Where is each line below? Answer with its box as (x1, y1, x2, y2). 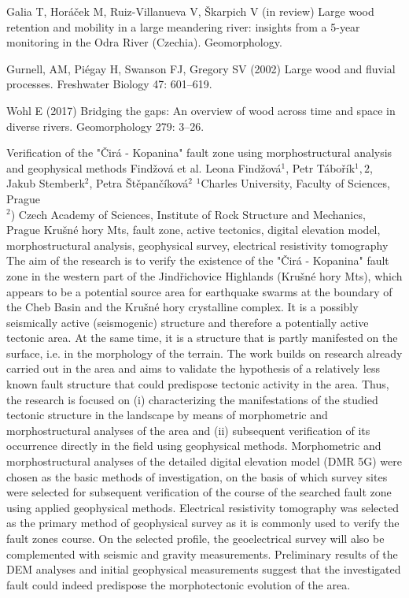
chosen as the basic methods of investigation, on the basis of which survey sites (6, 468, 388, 485)
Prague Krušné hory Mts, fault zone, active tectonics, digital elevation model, (6, 221, 381, 238)
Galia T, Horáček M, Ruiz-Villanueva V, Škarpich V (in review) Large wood (6, 3, 374, 19)
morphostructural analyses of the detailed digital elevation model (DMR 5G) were (6, 453, 402, 470)
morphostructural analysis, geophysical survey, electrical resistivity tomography (6, 236, 389, 253)
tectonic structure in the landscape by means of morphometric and (6, 407, 328, 423)
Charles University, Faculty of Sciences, (201, 175, 390, 191)
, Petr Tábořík (286, 159, 356, 176)
